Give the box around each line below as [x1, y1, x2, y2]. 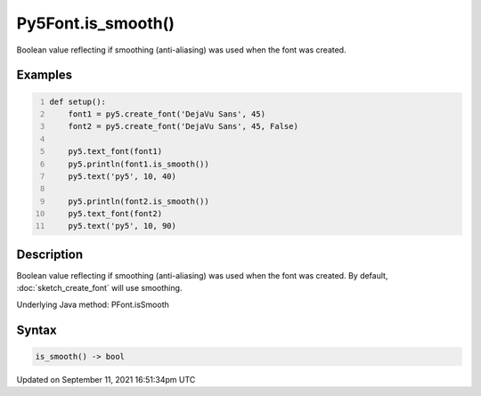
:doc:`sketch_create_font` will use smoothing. [16, 283, 183, 294]
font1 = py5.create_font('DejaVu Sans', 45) [68, 109, 266, 119]
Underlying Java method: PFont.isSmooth [16, 299, 169, 310]
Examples [16, 68, 73, 83]
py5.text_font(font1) [68, 147, 163, 157]
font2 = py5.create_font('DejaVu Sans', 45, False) [68, 121, 298, 132]
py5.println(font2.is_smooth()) [68, 196, 209, 206]
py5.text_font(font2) [68, 209, 163, 219]
